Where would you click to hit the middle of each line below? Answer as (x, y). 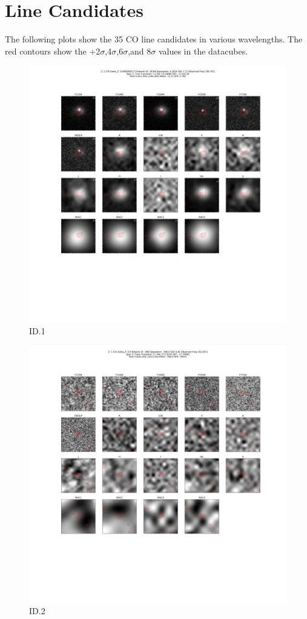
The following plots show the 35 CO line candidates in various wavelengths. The (154, 39)
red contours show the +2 (53, 51)
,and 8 (140, 51)
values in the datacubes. (203, 51)
